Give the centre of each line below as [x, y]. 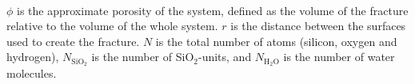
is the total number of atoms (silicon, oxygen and [276, 41]
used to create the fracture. [73, 41]
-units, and [225, 57]
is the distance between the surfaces [318, 26]
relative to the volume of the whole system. [112, 26]
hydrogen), [33, 57]
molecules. [32, 73]
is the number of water [339, 57]
